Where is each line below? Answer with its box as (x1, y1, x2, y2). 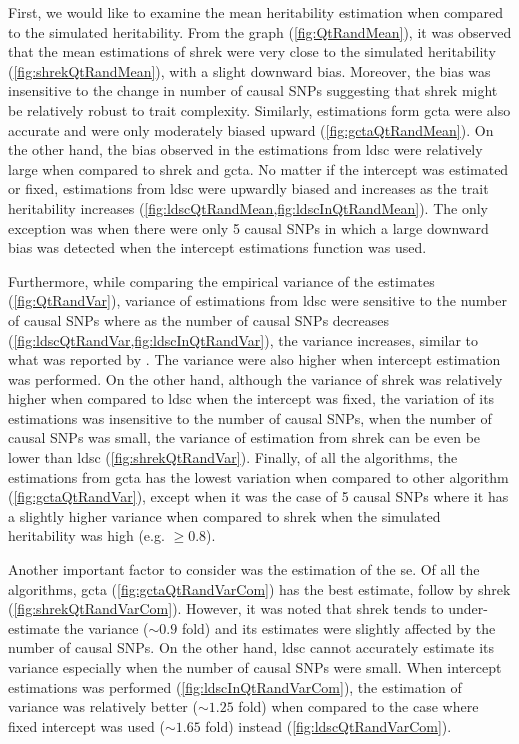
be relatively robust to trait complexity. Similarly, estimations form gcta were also (8, 99, 511, 120)
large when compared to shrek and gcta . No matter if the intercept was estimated (8, 158, 509, 179)
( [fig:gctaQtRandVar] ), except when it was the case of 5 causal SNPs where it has (8, 486, 509, 507)
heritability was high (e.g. (8, 525, 165, 546)
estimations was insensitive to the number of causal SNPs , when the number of (8, 407, 492, 428)
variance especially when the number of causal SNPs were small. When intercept (8, 657, 502, 677)
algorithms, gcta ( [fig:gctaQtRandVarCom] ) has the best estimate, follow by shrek (8, 578, 511, 599)
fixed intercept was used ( (8, 715, 165, 736)
